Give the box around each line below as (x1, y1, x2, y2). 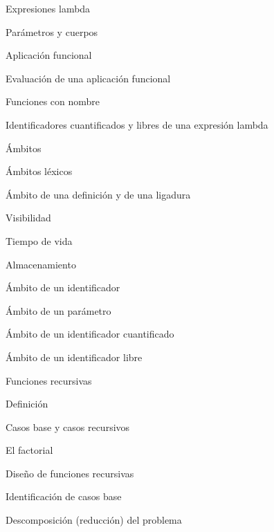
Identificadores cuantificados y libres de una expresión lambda (6, 117, 268, 131)
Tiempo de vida (6, 233, 73, 248)
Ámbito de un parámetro (6, 303, 111, 318)
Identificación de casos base (6, 489, 122, 504)
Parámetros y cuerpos (6, 24, 98, 39)
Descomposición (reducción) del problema (6, 513, 182, 527)
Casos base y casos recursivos (6, 419, 130, 434)
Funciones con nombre (6, 94, 100, 109)
